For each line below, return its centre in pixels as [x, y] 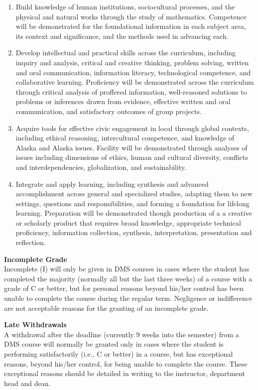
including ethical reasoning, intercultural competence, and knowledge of [125, 138]
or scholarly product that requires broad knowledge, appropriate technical [128, 222]
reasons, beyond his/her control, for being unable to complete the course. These [126, 363]
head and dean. [27, 383]
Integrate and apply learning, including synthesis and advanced [112, 184]
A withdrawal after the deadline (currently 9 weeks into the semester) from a [122, 334]
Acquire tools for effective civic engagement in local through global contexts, [132, 128]
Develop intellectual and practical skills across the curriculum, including [126, 53]
